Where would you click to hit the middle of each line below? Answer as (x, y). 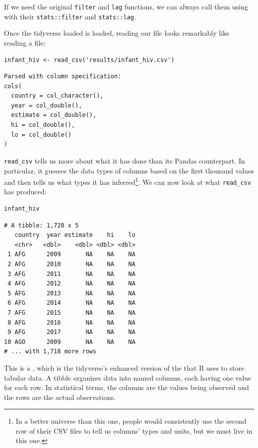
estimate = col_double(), (54, 115)
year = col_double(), (47, 105)
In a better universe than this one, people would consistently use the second (131, 421)
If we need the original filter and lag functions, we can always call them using (126, 6)
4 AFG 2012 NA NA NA (71, 284)
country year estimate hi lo (75, 235)
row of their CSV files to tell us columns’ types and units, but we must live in (134, 430)
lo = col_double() (41, 135)
